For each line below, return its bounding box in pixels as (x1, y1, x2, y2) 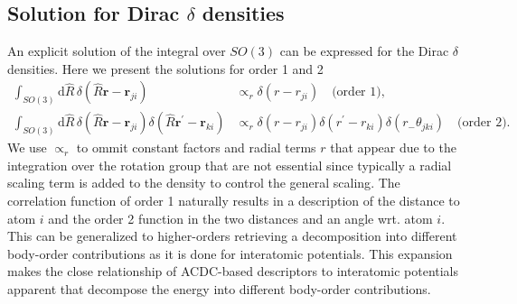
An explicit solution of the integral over (7, 41, 226, 60)
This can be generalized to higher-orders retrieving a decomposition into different (7, 226, 457, 245)
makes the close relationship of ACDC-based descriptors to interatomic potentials (7, 262, 459, 281)
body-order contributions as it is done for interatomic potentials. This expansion (7, 244, 453, 263)
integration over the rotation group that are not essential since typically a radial (7, 155, 452, 174)
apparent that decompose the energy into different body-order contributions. (7, 279, 431, 298)
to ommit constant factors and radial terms (76, 138, 316, 157)
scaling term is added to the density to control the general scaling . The (7, 173, 400, 192)
